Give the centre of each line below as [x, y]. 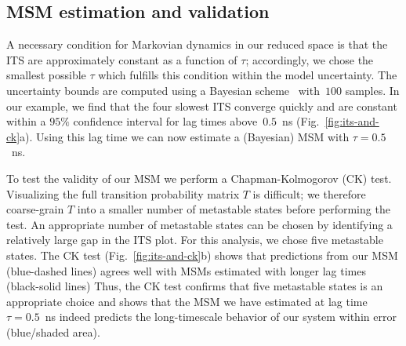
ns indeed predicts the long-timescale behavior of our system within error [221, 317]
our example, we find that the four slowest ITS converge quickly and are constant [202, 106]
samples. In [372, 90]
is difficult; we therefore [309, 193]
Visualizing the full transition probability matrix [123, 193]
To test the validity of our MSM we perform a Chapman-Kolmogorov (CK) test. [199, 178]
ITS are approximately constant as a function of [122, 59]
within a [26, 121]
